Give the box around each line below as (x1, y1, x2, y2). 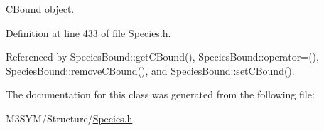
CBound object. (6, 1, 75, 16)
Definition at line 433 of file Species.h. (6, 25, 171, 40)
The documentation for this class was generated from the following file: (6, 87, 315, 102)
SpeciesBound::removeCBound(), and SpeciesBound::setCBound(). (6, 63, 295, 78)
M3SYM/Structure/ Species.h (6, 110, 133, 125)
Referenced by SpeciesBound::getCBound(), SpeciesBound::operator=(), (6, 49, 319, 64)
